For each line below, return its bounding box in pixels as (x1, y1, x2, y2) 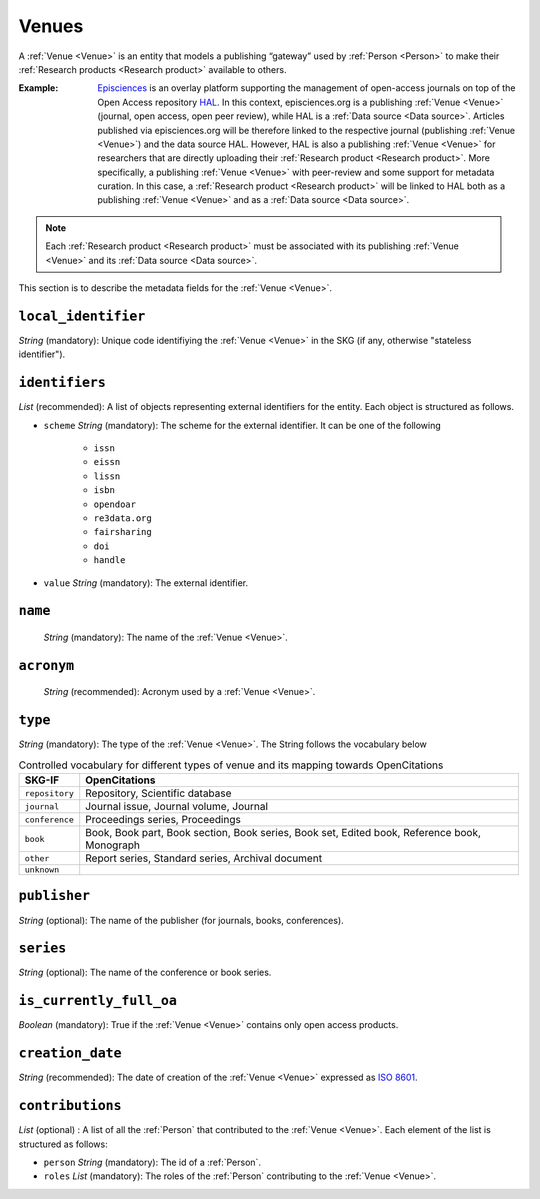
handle (93, 555, 126, 566)
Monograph (85, 838, 140, 852)
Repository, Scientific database (85, 786, 232, 800)
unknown (24, 865, 60, 875)
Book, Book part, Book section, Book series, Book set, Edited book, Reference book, (85, 826, 482, 839)
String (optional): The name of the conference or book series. (18, 966, 272, 979)
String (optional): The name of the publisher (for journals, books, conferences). (18, 914, 344, 926)
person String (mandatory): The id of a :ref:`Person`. (43, 1156, 262, 1168)
